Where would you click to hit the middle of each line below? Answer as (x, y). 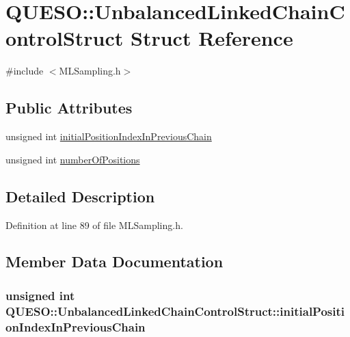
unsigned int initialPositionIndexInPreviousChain (109, 136)
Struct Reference (212, 38)
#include (25, 71)
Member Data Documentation (115, 261)
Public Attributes (69, 108)
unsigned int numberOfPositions (73, 159)
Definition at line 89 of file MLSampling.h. (94, 225)
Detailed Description (80, 196)
